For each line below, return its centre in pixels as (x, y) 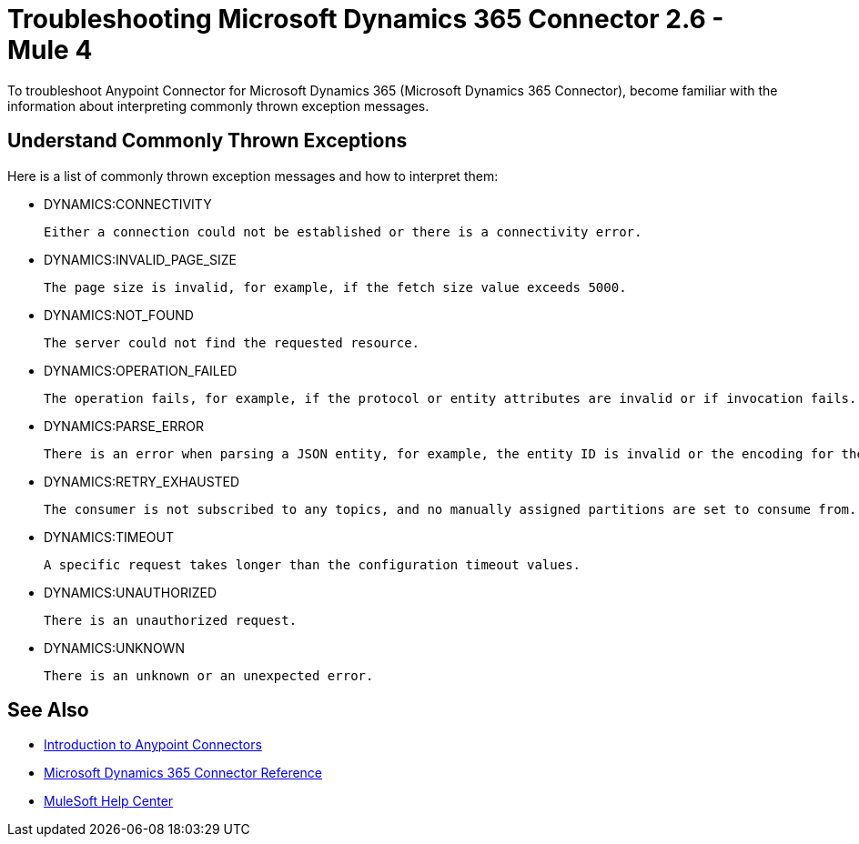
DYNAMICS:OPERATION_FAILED (141, 370)
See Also (48, 710)
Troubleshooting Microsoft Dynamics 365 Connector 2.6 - (366, 19)
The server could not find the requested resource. (232, 342)
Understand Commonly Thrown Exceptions (207, 141)
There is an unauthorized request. (171, 620)
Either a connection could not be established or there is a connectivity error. (343, 231)
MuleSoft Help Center (109, 801)
